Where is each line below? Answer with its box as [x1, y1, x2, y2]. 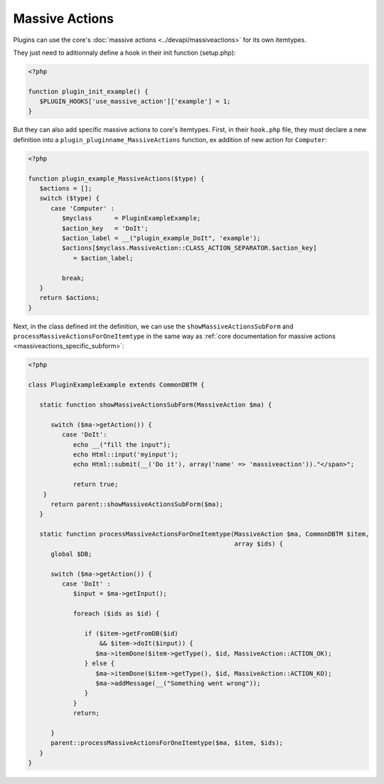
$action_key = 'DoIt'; [61, 224, 149, 232]
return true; [73, 480, 119, 488]
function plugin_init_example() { [28, 87, 149, 95]
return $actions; [39, 294, 100, 302]
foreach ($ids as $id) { [73, 610, 160, 618]
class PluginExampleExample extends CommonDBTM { [28, 381, 205, 389]
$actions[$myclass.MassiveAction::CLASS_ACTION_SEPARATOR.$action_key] [61, 244, 317, 252]
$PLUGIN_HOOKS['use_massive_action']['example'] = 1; [39, 97, 231, 106]
